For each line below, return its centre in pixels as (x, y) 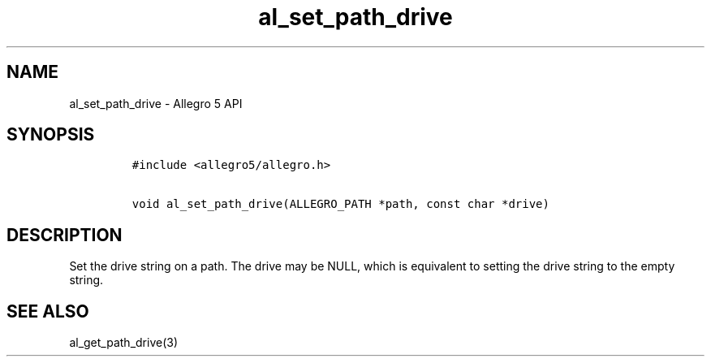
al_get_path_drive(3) (124, 343)
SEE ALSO (48, 311)
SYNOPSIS (51, 135)
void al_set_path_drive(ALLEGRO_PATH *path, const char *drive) (340, 204)
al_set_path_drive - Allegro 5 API (156, 103)
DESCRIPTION (65, 235)
